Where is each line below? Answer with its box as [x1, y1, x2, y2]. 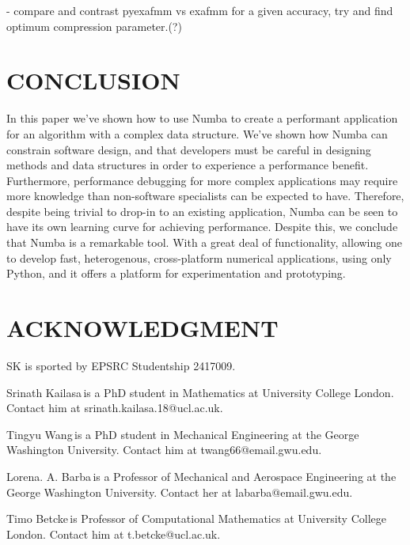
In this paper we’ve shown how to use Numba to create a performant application [6, 110, 398, 127]
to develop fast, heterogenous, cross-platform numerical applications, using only [6, 249, 392, 266]
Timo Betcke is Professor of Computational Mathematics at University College [6, 510, 386, 527]
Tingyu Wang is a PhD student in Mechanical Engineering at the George [6, 426, 359, 442]
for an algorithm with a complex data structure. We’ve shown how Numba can [6, 125, 388, 142]
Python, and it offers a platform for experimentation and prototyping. [6, 265, 346, 282]
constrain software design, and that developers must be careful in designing [6, 141, 371, 157]
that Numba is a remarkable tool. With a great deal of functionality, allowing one [6, 234, 402, 251]
